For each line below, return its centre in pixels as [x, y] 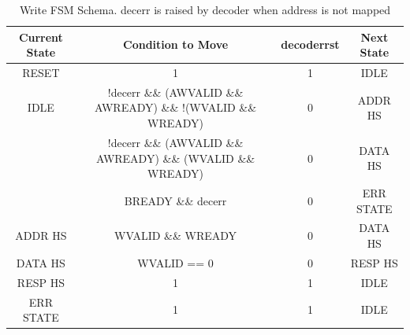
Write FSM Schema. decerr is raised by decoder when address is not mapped [205, 9]
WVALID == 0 [175, 262]
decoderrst [310, 44]
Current [41, 37]
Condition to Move [176, 44]
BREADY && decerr [175, 200]
